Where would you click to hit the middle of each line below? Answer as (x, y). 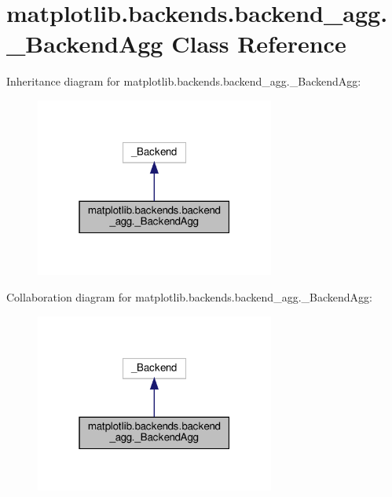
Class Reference (259, 44)
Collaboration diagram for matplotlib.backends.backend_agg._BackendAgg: (189, 297)
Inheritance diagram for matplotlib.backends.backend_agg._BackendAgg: (184, 81)
